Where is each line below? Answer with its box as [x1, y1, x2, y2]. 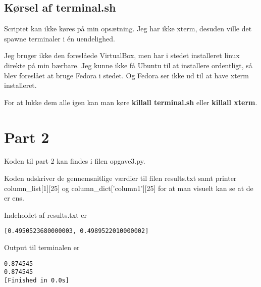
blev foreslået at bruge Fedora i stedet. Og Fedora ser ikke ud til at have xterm [4, 70, 249, 80]
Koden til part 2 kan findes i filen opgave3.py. [4, 156, 145, 166]
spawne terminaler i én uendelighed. [4, 33, 115, 43]
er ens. [4, 193, 24, 203]
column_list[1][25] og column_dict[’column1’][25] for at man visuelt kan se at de [4, 182, 253, 193]
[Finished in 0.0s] [4, 277, 69, 284]
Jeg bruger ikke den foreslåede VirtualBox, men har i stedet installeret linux [4, 50, 240, 61]
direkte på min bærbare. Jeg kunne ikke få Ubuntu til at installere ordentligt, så [4, 60, 252, 70]
